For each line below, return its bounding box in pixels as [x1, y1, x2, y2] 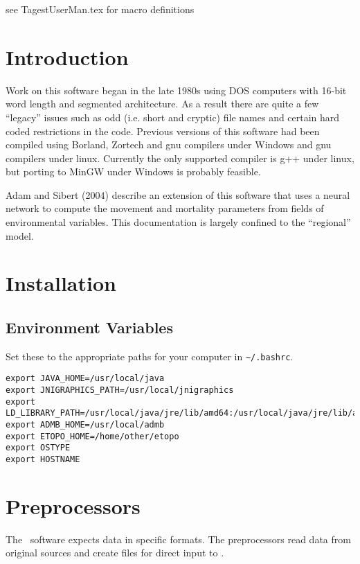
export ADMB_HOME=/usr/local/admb [6, 420, 165, 430]
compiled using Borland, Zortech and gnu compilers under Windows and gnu [6, 137, 332, 152]
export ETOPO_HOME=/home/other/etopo [6, 431, 179, 441]
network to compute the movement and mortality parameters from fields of [6, 201, 324, 215]
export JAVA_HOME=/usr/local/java [6, 373, 165, 384]
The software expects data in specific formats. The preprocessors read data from [6, 531, 351, 546]
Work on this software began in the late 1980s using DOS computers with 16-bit [6, 82, 347, 97]
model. [6, 228, 34, 243]
